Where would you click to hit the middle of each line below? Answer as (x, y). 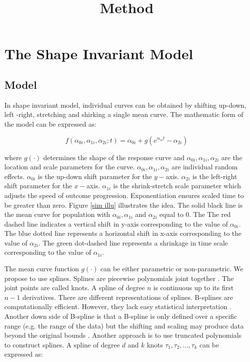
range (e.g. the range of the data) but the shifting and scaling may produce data (124, 325)
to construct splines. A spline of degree (62, 344)
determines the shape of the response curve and (114, 157)
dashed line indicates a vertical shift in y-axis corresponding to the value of (116, 223)
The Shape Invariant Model (99, 54)
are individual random (205, 167)
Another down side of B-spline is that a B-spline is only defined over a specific (121, 316)
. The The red (210, 214)
